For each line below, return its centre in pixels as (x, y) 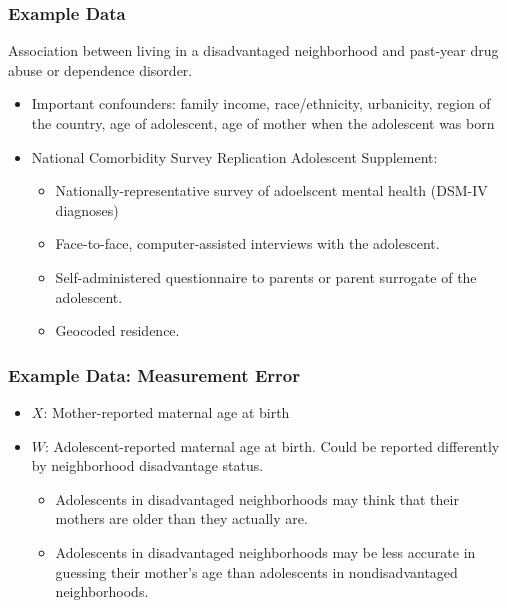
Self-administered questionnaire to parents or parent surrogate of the (266, 276)
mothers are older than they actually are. (181, 518)
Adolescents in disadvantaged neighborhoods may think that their (257, 498)
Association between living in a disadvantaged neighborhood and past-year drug (253, 50)
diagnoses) (87, 209)
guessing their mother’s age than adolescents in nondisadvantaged (256, 571)
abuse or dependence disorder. (100, 69)
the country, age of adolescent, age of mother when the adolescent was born (263, 123)
